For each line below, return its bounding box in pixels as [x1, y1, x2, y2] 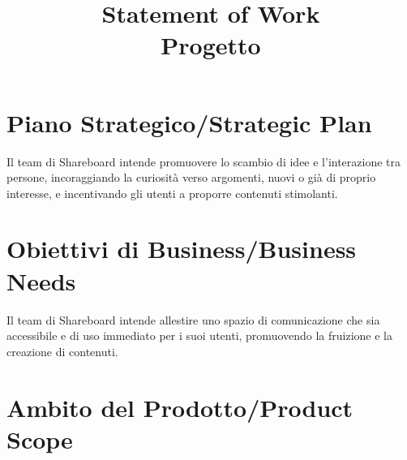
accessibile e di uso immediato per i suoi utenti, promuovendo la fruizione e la [6, 327, 393, 344]
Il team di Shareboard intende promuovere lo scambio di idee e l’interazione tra [6, 153, 401, 170]
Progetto [161, 28, 261, 62]
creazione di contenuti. [6, 342, 118, 359]
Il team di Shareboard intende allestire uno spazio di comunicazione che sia [6, 311, 380, 328]
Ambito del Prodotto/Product [6, 390, 353, 423]
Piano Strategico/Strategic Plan [6, 105, 372, 139]
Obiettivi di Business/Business [6, 232, 357, 265]
